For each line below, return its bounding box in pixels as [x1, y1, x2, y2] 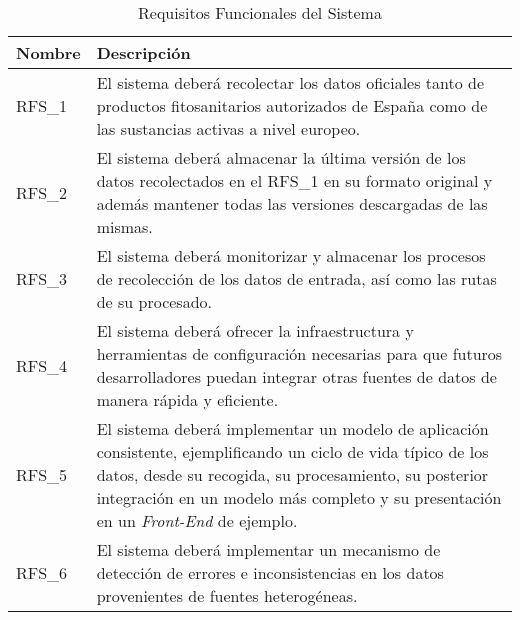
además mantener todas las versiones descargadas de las [96, 192, 488, 215]
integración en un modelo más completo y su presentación [96, 486, 502, 509]
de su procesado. [96, 290, 212, 313]
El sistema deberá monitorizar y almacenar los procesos [96, 244, 486, 267]
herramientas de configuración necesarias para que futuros [96, 342, 503, 365]
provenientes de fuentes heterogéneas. [96, 584, 358, 607]
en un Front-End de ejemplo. [96, 509, 298, 532]
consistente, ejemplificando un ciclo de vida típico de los [96, 440, 489, 463]
